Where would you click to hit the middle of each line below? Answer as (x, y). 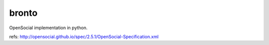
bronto (23, 13)
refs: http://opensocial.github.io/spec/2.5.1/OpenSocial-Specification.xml (84, 37)
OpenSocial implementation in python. (48, 28)
